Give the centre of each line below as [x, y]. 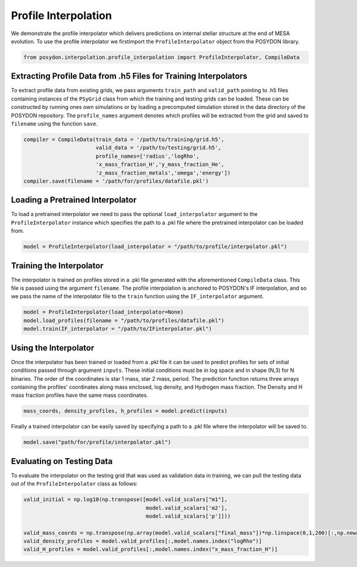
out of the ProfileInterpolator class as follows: [74, 484]
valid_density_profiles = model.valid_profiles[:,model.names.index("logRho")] [143, 541]
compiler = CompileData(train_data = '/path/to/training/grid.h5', [124, 139]
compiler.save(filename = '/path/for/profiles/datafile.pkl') [116, 181]
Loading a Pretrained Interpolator [74, 200]
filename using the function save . [54, 123]
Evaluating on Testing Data [62, 461]
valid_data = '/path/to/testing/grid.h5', [158, 148]
